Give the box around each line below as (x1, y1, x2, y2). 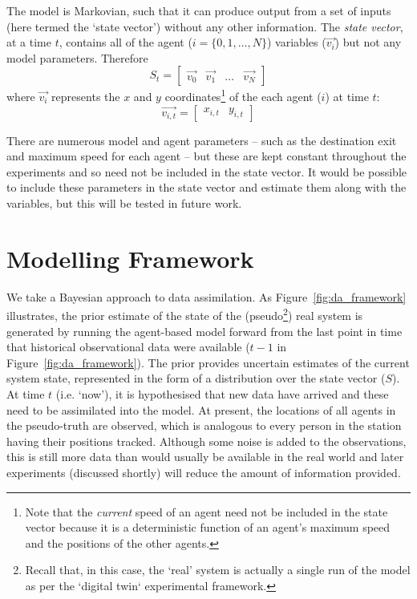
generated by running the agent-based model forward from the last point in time (6, 322, 403, 339)
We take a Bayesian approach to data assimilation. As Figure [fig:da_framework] (6, 288, 407, 305)
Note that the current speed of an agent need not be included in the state (25, 503, 388, 520)
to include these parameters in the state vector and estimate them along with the (6, 179, 407, 196)
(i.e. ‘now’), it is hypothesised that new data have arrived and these (55, 385, 389, 402)
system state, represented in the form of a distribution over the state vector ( (6, 370, 386, 387)
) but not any (334, 34, 402, 51)
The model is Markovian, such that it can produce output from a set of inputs (6, 2, 391, 18)
